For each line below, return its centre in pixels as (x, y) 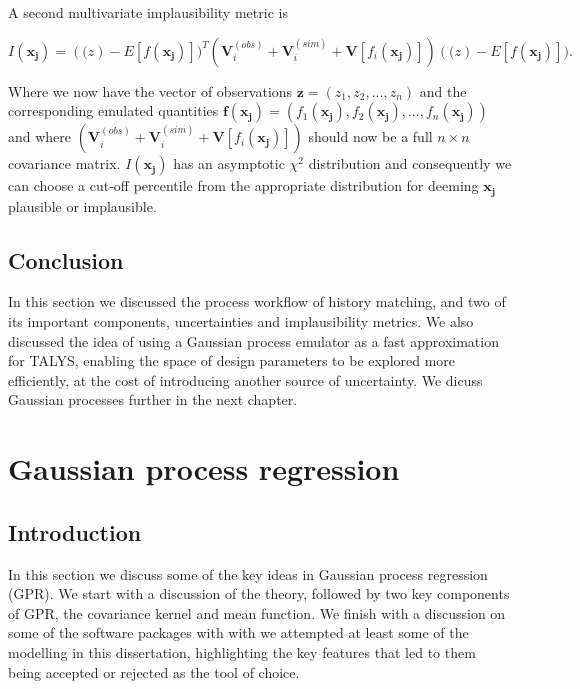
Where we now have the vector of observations (150, 90)
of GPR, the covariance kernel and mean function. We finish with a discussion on (257, 612)
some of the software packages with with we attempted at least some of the (238, 632)
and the (443, 90)
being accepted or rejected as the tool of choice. (154, 671)
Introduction (75, 531)
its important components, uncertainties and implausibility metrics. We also (241, 321)
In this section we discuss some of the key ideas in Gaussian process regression (248, 573)
